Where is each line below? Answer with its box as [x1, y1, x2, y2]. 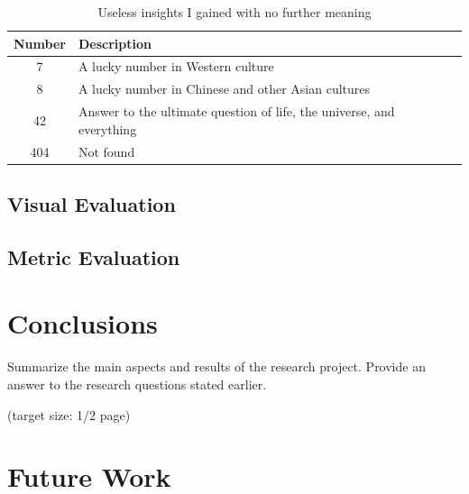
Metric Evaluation [7, 242, 180, 270]
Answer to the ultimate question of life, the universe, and [78, 102, 395, 121]
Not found [78, 142, 135, 160]
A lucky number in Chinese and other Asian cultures [78, 79, 371, 98]
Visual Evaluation [7, 190, 176, 218]
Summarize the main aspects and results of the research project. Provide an [7, 357, 426, 376]
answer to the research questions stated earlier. [7, 374, 267, 393]
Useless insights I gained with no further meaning [97, 3, 372, 21]
